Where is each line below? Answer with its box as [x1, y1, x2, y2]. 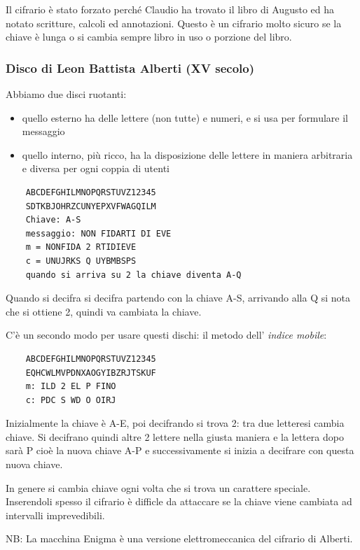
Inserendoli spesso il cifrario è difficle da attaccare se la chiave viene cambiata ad [6, 494, 352, 509]
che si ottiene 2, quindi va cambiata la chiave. [6, 304, 202, 318]
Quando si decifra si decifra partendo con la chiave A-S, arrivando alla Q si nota [6, 290, 350, 305]
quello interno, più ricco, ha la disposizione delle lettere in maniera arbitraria [22, 147, 353, 162]
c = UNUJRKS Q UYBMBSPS [25, 255, 137, 266]
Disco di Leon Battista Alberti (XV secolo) [6, 59, 254, 76]
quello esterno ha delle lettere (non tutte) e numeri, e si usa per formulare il [22, 110, 348, 125]
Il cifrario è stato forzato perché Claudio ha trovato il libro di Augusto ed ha [6, 2, 335, 16]
